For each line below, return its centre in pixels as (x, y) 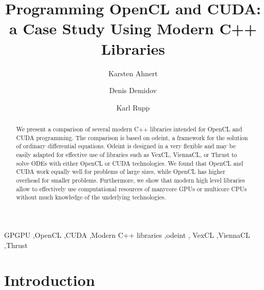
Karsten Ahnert (133, 73)
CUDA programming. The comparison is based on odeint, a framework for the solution (132, 137)
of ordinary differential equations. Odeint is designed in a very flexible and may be (126, 146)
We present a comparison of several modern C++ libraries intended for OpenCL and (129, 129)
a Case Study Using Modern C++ (133, 28)
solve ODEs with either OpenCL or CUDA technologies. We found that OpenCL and (130, 163)
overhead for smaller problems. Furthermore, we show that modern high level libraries (130, 180)
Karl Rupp (133, 107)
